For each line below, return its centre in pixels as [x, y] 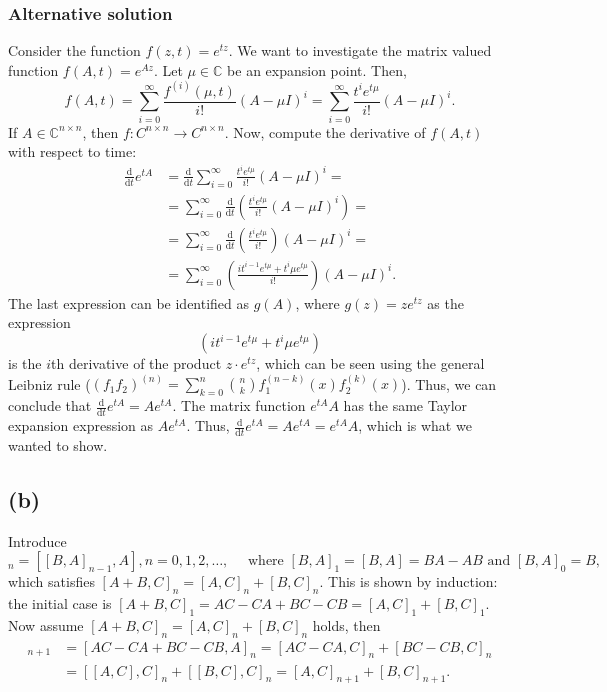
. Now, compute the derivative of [325, 131]
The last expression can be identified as [129, 302]
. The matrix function [239, 405]
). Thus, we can [449, 383]
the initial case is [60, 603]
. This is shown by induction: [408, 581]
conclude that [50, 405]
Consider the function [74, 50]
